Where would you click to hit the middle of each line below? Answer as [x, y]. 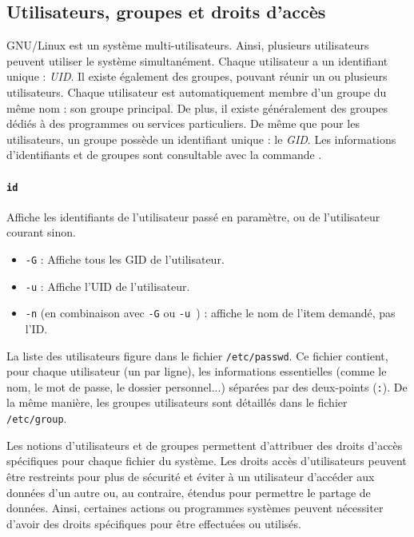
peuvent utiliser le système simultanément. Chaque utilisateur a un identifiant [197, 60]
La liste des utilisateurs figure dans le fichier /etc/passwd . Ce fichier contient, [197, 355]
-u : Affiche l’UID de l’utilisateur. [107, 286]
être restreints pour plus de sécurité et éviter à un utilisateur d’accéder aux [191, 476]
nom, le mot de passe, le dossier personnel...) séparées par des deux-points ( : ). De [207, 386]
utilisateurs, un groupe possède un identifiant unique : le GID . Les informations [201, 139]
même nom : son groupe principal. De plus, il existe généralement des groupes [197, 107]
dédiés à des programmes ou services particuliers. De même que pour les [183, 123]
